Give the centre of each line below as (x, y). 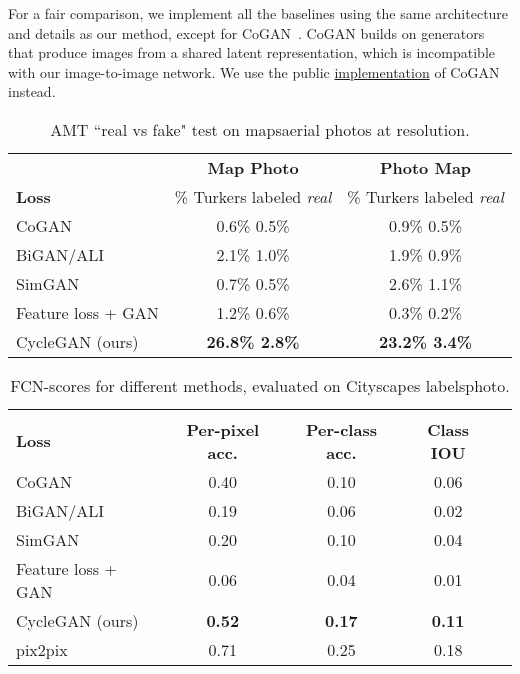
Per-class (341, 429)
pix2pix (42, 649)
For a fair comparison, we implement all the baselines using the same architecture (258, 13)
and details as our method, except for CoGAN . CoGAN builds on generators (246, 32)
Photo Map (425, 167)
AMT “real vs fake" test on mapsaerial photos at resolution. (260, 129)
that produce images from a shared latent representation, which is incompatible (252, 52)
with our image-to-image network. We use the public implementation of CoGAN (254, 71)
